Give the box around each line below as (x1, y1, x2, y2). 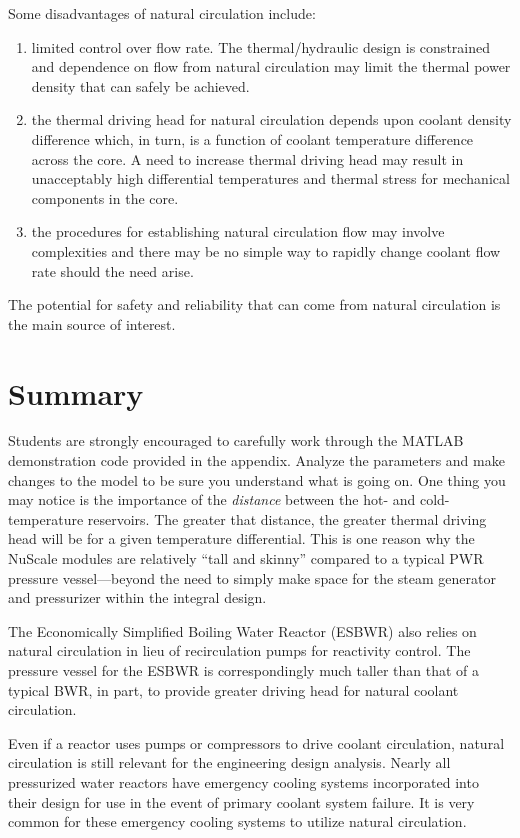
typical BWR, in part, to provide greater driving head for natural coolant (8, 679, 459, 700)
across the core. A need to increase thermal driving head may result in (31, 148, 464, 169)
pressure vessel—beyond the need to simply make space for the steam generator (8, 567, 496, 588)
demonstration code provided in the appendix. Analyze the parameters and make (8, 450, 505, 471)
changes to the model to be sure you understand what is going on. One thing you (8, 469, 506, 490)
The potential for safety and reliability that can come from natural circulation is (8, 294, 501, 315)
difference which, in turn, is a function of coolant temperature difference (31, 128, 474, 149)
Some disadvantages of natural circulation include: (8, 3, 316, 23)
